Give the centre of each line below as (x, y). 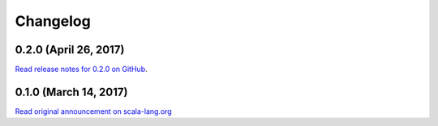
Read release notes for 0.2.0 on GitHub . (81, 69)
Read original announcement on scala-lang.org (93, 111)
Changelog (53, 21)
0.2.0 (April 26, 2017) (70, 50)
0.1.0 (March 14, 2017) (71, 92)
